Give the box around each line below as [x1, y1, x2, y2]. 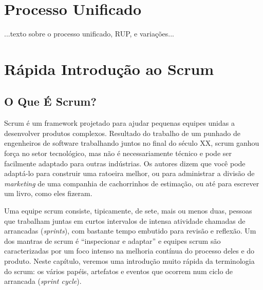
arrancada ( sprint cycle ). [4, 276, 82, 286]
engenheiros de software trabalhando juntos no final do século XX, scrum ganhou [4, 138, 259, 148]
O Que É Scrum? [4, 93, 97, 109]
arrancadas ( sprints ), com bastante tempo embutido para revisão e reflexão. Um [4, 225, 256, 236]
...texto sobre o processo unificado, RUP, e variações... [4, 28, 174, 39]
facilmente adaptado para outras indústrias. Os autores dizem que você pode [4, 158, 246, 168]
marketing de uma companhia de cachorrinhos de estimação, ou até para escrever [4, 178, 259, 188]
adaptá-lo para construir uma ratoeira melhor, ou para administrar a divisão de [4, 168, 255, 179]
